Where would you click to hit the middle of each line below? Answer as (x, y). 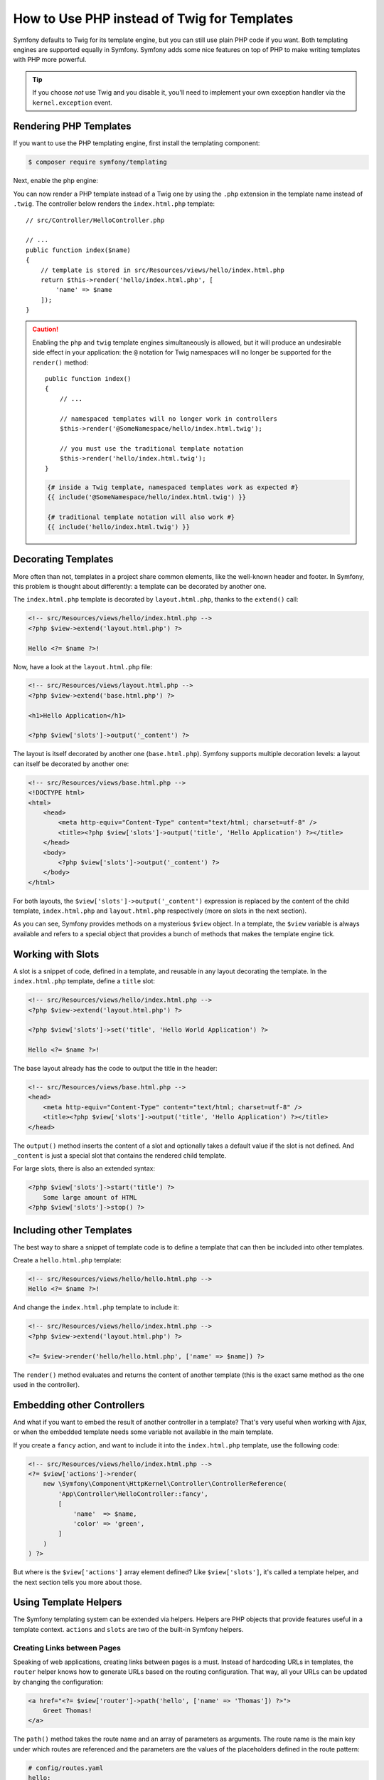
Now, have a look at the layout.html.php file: (83, 666)
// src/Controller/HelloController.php (95, 220)
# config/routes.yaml (66, 1768)
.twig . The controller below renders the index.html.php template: (114, 204)
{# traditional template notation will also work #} (141, 517)
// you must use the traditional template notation (151, 448)
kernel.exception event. (73, 103)
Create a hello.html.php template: (68, 1260)
